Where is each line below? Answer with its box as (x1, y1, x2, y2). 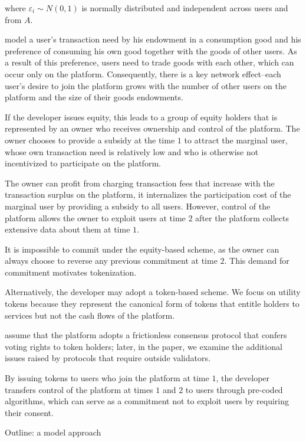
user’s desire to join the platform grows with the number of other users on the (5, 79, 287, 91)
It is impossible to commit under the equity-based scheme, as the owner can (5, 243, 279, 255)
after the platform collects (195, 211, 289, 224)
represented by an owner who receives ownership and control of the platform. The (5, 122, 300, 135)
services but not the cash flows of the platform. (5, 309, 175, 321)
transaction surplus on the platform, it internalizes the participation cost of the (5, 188, 291, 201)
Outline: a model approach (5, 426, 101, 438)
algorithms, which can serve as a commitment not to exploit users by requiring (5, 395, 289, 407)
